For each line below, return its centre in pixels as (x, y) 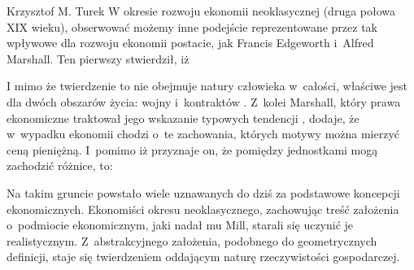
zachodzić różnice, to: (60, 165)
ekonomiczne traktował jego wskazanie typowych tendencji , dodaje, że (183, 118)
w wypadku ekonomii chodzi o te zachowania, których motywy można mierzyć (203, 134)
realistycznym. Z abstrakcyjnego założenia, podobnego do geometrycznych (192, 240)
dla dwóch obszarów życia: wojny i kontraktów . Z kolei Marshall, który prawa (204, 101)
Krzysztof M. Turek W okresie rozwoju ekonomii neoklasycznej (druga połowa (201, 11)
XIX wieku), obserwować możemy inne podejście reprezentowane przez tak (192, 26)
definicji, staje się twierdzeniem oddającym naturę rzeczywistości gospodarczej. (203, 257)
